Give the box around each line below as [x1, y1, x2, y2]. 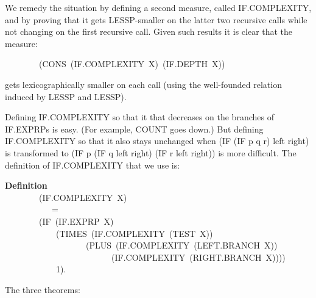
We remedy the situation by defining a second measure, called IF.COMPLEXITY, [5, 1, 312, 13]
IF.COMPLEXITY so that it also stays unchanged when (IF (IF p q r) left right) [5, 134, 309, 147]
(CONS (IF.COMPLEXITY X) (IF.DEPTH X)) [38, 57, 225, 70]
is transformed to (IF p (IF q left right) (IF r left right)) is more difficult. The [5, 146, 297, 159]
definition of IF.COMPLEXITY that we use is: [5, 158, 180, 171]
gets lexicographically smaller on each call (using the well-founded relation [5, 78, 282, 90]
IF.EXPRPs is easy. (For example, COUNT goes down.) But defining [5, 122, 264, 135]
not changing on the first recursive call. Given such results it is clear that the [5, 25, 293, 38]
